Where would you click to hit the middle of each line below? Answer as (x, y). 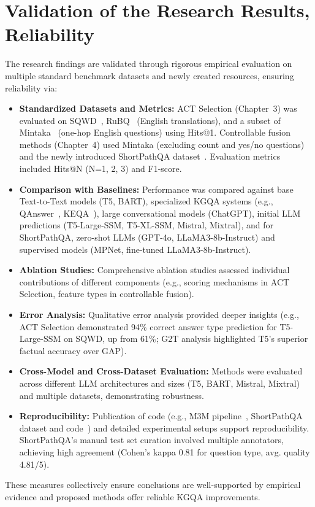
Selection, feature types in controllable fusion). (107, 294)
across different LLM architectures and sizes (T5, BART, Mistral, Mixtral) (160, 383)
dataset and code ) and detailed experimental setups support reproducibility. (164, 428)
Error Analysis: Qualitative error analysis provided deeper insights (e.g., (159, 314)
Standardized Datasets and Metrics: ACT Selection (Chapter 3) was (158, 108)
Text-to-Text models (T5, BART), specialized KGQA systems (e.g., (146, 201)
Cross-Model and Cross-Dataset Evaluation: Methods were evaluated (161, 371)
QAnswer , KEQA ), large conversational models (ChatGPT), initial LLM (160, 213)
